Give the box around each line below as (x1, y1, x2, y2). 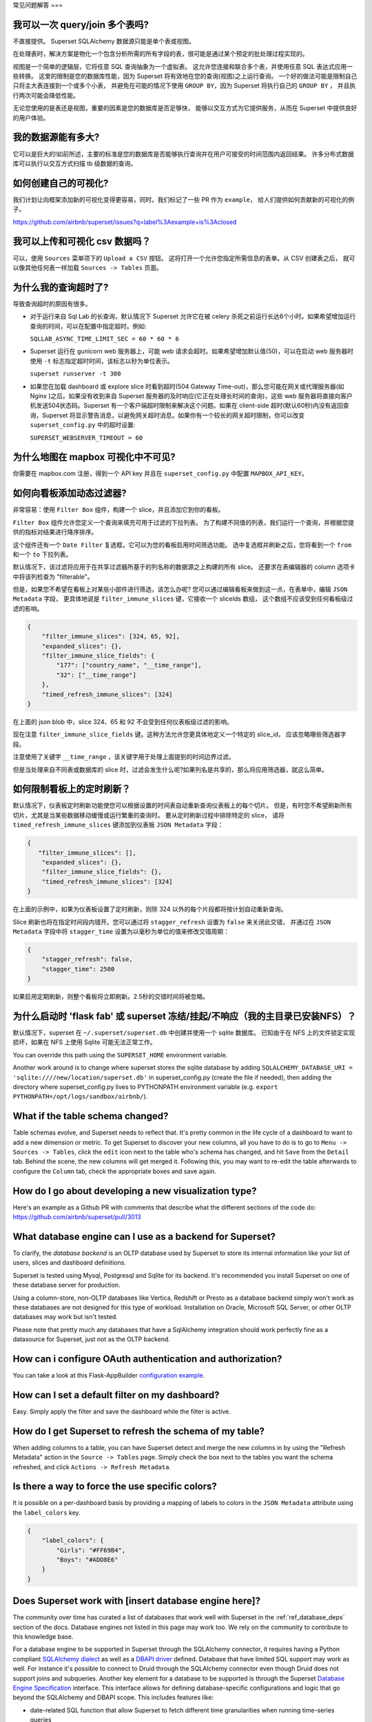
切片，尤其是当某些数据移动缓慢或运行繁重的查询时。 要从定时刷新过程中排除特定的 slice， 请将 (12, 811, 285, 819)
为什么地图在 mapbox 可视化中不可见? (12, 451, 176, 463)
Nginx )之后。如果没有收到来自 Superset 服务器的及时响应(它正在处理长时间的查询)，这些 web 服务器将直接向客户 (30, 391, 353, 400)
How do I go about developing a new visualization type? (12, 1185, 257, 1196)
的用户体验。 (12, 114, 50, 122)
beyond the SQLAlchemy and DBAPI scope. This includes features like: (12, 1693, 214, 1701)
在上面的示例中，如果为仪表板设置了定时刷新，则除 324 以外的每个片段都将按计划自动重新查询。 (12, 905, 287, 913)
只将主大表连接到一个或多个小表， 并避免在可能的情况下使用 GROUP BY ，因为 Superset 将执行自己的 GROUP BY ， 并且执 (12, 81, 356, 90)
